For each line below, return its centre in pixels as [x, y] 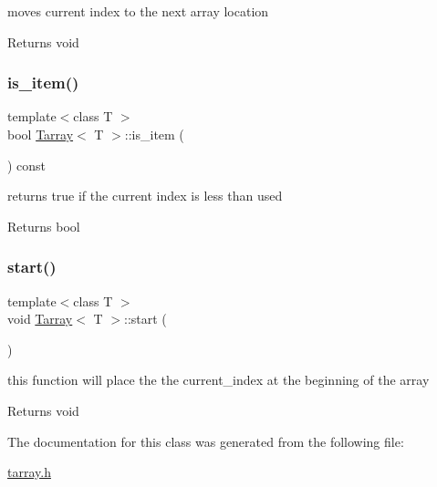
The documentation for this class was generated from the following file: [206, 441]
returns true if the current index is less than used [145, 196]
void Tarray [40, 319]
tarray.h [29, 472]
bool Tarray [41, 134]
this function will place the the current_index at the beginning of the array [218, 380]
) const [27, 165]
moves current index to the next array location [138, 11]
